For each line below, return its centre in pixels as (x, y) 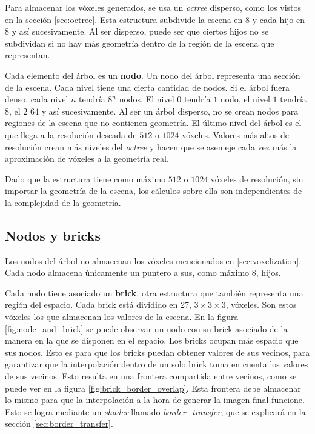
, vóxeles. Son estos (261, 305)
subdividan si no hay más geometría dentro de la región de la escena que (140, 43)
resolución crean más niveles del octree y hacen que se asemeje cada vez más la (151, 146)
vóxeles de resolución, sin (257, 179)
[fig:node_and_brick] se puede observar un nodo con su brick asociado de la (146, 328)
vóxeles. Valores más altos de (236, 134)
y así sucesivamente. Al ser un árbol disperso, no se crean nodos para (170, 111)
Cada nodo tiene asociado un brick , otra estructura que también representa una (154, 292)
